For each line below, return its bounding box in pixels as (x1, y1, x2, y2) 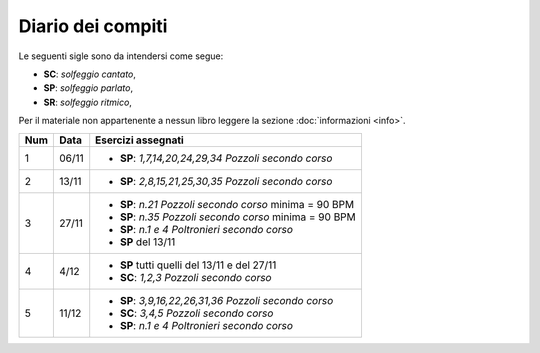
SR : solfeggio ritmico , (43, 96, 132, 108)
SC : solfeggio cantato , (43, 68, 137, 80)
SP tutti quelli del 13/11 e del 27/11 (120, 258, 277, 272)
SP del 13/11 (120, 235, 176, 249)
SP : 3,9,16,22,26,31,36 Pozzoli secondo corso (120, 293, 334, 307)
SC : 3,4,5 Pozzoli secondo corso (120, 306, 274, 320)
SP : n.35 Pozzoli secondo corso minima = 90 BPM (120, 210, 357, 224)
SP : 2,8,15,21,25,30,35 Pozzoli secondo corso (120, 174, 333, 188)
